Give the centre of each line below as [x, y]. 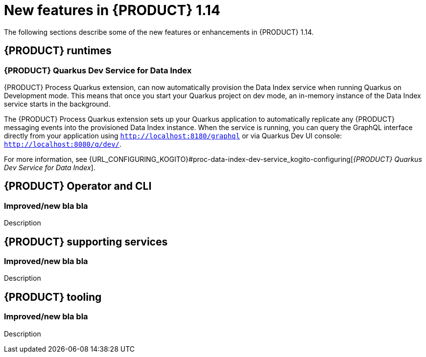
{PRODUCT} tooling [53, 297]
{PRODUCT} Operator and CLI [78, 186]
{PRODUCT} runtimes [58, 51]
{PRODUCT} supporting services [86, 242]
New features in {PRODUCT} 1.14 [112, 10]
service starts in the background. [57, 104]
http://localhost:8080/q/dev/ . [63, 144]
